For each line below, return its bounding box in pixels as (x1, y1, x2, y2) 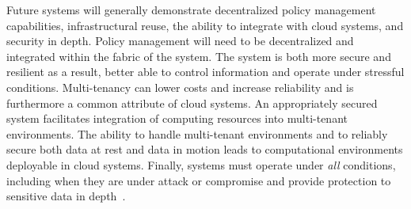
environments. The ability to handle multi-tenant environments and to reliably (6, 125, 388, 142)
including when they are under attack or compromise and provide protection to (6, 172, 391, 188)
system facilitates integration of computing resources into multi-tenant (6, 110, 348, 127)
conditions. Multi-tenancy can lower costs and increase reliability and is (6, 78, 354, 95)
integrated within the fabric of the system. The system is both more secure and (6, 47, 391, 64)
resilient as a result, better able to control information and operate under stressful (6, 63, 405, 80)
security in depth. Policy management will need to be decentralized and (6, 32, 354, 49)
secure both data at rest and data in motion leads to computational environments (6, 141, 403, 158)
